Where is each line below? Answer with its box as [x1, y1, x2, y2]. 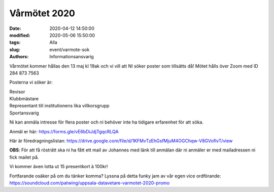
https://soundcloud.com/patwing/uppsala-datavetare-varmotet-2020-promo [9, 180, 170, 186]
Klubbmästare [9, 96, 39, 102]
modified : [9, 32, 30, 38]
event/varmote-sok [49, 46, 90, 53]
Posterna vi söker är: [9, 79, 53, 86]
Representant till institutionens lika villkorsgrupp [9, 103, 110, 109]
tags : [9, 40, 21, 46]
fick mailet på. [9, 154, 39, 160]
